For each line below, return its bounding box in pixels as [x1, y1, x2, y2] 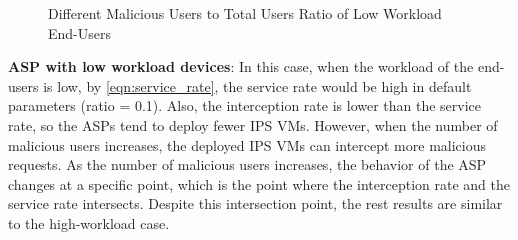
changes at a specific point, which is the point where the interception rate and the [8, 173, 510, 194]
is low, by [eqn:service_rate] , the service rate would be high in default [43, 75, 472, 96]
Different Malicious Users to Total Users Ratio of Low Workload [48, 3, 442, 23]
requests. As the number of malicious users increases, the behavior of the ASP [8, 154, 487, 175]
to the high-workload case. [8, 212, 170, 233]
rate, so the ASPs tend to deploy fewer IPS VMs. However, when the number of [8, 114, 498, 135]
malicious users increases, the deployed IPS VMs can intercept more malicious [8, 134, 487, 155]
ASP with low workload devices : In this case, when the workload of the [8, 56, 474, 77]
